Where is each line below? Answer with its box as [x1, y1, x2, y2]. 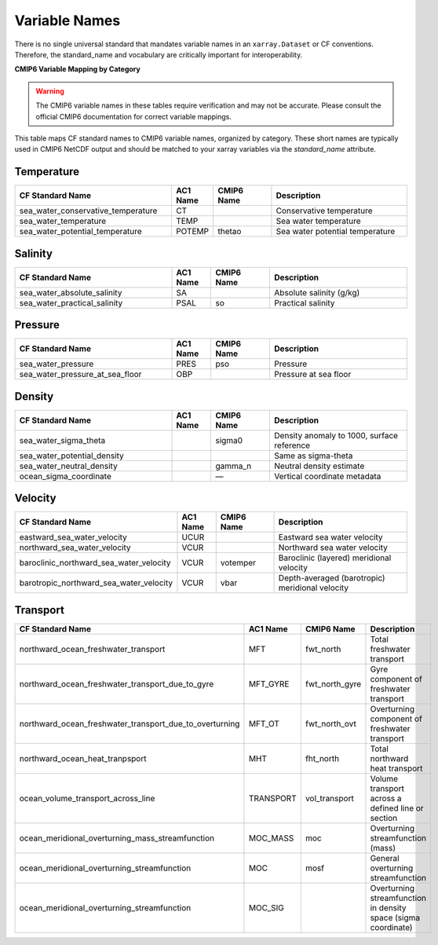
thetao [217, 226, 242, 237]
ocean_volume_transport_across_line [19, 793, 155, 804]
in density [370, 902, 407, 913]
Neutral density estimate [274, 460, 365, 471]
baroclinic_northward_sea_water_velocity [19, 558, 171, 569]
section [370, 812, 398, 823]
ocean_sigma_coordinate [19, 471, 111, 482]
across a [370, 793, 402, 804]
